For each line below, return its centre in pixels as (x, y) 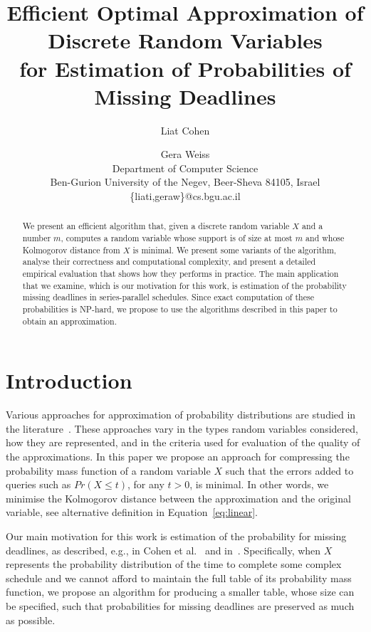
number (37, 238)
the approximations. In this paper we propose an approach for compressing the (178, 457)
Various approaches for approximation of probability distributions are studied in (181, 415)
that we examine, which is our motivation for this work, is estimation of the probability (184, 285)
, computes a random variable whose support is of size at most (177, 238)
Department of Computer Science (185, 168)
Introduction (69, 380)
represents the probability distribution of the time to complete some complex (174, 564)
